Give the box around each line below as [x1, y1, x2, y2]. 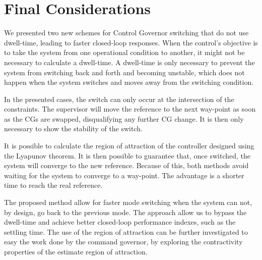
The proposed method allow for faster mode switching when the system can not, [4, 197, 252, 207]
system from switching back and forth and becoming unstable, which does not [4, 67, 245, 77]
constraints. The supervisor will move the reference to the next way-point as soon [4, 103, 256, 114]
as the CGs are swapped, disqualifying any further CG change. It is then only [4, 113, 244, 124]
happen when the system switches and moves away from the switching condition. [4, 77, 254, 87]
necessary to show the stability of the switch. [4, 123, 143, 134]
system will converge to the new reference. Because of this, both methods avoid [4, 160, 249, 171]
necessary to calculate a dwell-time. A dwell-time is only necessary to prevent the [4, 57, 255, 67]
